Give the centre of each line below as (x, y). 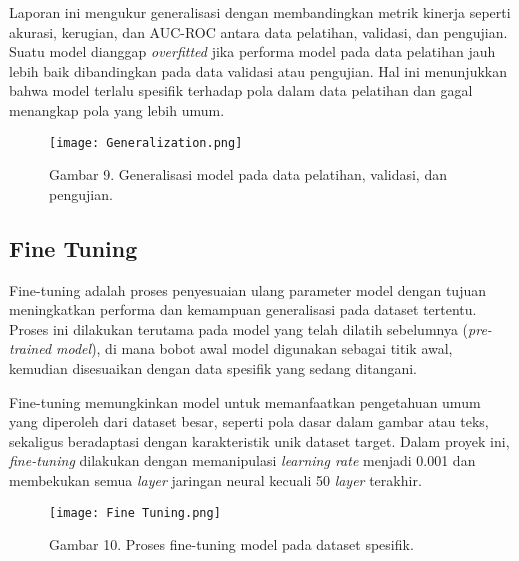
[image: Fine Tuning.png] (135, 512)
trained (30, 348)
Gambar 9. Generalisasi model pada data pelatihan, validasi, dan (248, 174)
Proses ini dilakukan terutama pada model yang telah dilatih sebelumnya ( (239, 328)
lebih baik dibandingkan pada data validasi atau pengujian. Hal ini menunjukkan (258, 70)
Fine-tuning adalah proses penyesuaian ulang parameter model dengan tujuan (247, 289)
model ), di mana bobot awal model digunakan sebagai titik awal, (254, 348)
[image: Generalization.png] (146, 142)
